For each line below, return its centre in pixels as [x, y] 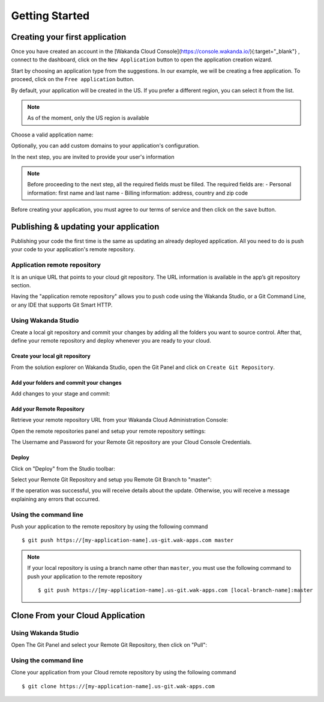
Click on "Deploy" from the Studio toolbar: [63, 468]
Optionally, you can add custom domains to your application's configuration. [106, 146]
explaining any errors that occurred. [55, 499]
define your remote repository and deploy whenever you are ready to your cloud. [111, 341]
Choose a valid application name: [52, 135]
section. [21, 285]
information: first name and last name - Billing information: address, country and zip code [138, 193]
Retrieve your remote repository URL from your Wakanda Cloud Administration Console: [119, 420]
